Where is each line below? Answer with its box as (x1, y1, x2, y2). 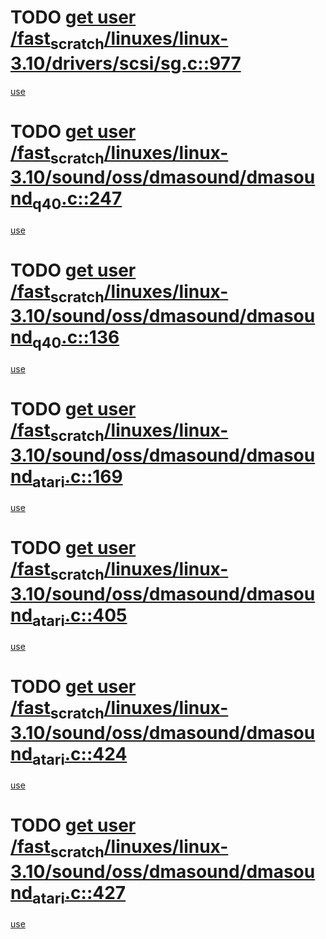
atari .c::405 (32, 604, 128, 630)
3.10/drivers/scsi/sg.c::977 (10, 52, 242, 75)
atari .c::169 (32, 465, 123, 491)
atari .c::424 (32, 742, 128, 769)
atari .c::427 (32, 881, 127, 908)
